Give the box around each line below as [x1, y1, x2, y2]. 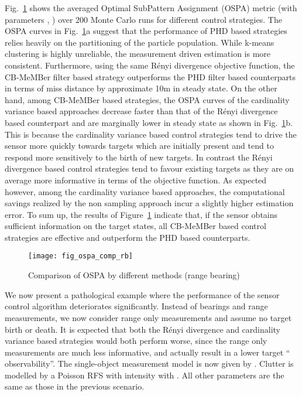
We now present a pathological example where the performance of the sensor [5, 288, 280, 301]
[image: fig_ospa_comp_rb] [28, 252, 133, 261]
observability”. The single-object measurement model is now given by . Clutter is [5, 357, 294, 370]
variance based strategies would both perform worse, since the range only [5, 334, 267, 347]
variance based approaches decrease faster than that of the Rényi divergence [5, 105, 278, 117]
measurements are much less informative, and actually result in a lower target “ [5, 346, 290, 358]
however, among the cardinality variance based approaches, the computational [5, 185, 285, 197]
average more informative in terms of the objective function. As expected [5, 173, 267, 186]
